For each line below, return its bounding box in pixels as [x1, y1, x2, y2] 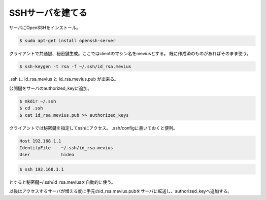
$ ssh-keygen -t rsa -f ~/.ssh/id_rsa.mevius [19, 64, 132, 69]
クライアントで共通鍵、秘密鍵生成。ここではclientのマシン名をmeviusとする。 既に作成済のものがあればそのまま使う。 [9, 50, 251, 56]
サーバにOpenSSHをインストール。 [9, 25, 81, 31]
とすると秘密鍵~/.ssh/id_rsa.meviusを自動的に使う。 [9, 179, 116, 185]
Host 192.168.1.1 [19, 138, 62, 144]
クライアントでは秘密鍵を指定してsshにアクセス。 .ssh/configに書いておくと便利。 [9, 125, 178, 131]
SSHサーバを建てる [9, 7, 88, 18]
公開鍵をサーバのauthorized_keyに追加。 [9, 85, 92, 91]
